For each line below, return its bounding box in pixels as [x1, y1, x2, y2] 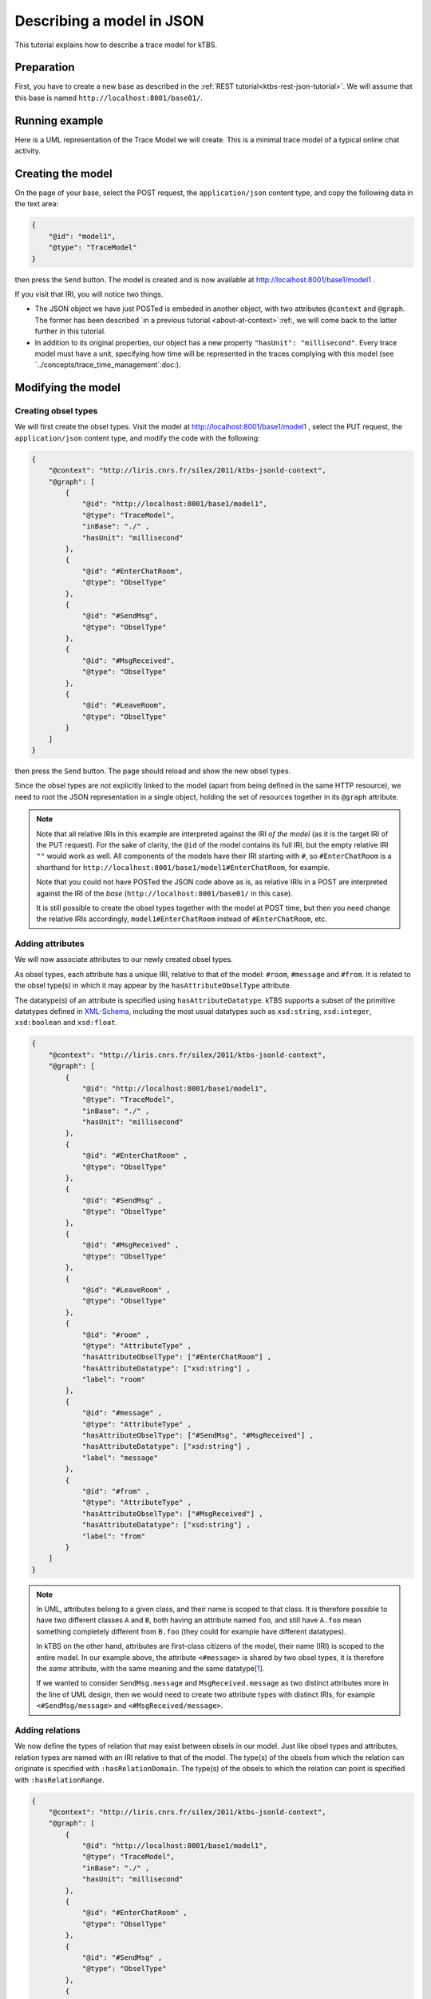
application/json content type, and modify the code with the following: [14, 433, 260, 443]
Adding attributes [14, 938, 85, 949]
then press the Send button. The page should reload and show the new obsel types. [14, 766, 291, 776]
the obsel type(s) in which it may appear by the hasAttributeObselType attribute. [14, 980, 292, 991]
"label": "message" [81, 1453, 159, 1462]
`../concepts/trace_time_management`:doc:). [34, 360, 181, 369]
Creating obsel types [14, 405, 98, 417]
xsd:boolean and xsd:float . [14, 1018, 118, 1027]
